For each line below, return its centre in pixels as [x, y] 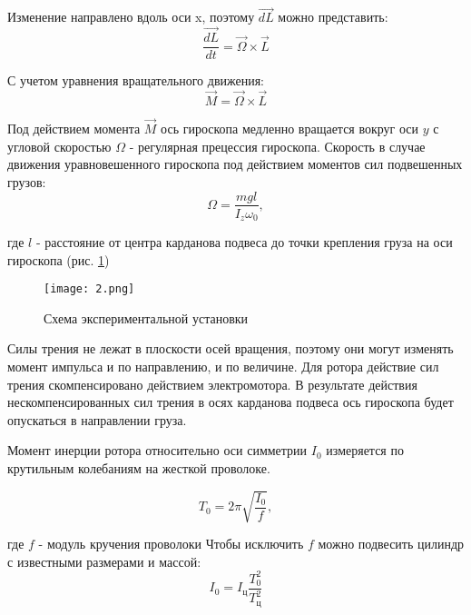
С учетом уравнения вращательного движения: [136, 80]
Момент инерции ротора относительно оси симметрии [157, 450]
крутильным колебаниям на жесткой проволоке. [139, 468]
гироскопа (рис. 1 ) [59, 259]
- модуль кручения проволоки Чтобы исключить [171, 544]
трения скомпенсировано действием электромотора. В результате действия [212, 384]
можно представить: [333, 17]
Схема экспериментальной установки [146, 317]
